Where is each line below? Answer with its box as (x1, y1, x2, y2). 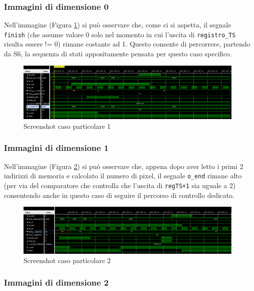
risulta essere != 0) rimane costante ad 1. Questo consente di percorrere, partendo (4, 39, 251, 49)
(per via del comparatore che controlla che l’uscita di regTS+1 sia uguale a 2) (4, 180, 236, 191)
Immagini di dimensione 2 (4, 276, 109, 288)
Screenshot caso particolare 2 (24, 255, 111, 266)
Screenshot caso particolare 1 (24, 121, 111, 131)
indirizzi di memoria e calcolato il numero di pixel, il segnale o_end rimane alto (4, 170, 242, 181)
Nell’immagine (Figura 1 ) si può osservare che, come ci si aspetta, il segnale (4, 20, 231, 30)
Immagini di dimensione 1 (4, 142, 109, 154)
